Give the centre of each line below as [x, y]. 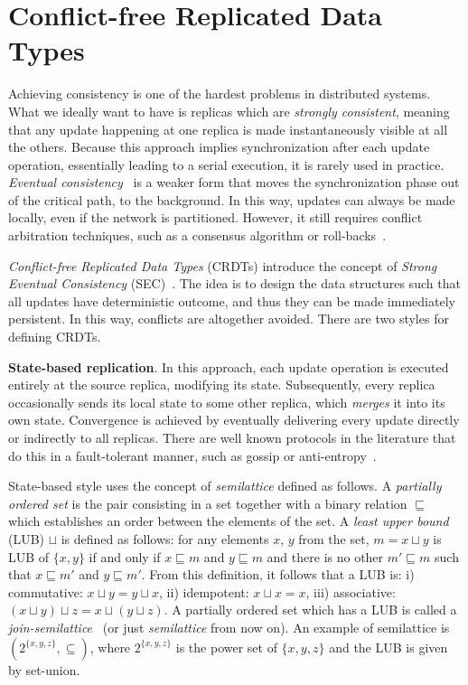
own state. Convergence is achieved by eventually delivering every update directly [234, 420]
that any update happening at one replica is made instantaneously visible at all [228, 129]
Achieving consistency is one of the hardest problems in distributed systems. [220, 94]
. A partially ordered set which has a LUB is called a [310, 610]
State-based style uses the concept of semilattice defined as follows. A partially [225, 486]
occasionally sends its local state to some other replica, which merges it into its [227, 402]
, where [110, 647]
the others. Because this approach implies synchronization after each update [219, 147]
